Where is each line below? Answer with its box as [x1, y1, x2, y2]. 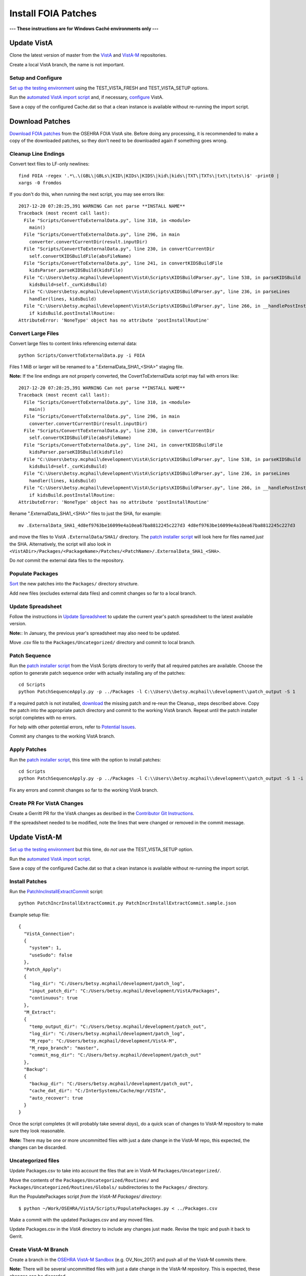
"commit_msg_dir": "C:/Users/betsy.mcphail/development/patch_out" [29, 1052, 201, 1058]
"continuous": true [29, 995, 78, 1001]
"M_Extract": [23, 1009, 57, 1015]
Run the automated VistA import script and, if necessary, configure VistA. [9, 94, 164, 101]
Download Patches [9, 117, 71, 126]
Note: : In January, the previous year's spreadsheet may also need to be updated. [9, 630, 181, 636]
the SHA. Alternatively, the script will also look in [9, 541, 112, 547]
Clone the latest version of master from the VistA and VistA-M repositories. [9, 52, 167, 58]
